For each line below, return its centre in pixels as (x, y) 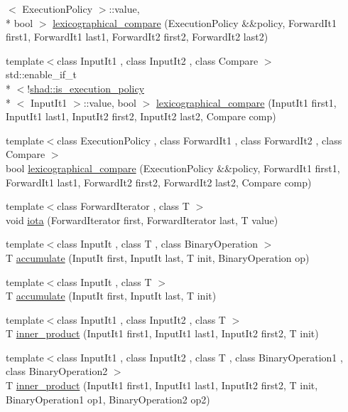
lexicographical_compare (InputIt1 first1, (246, 102)
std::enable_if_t (42, 74)
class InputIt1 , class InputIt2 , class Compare (158, 60)
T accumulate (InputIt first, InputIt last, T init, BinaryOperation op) (158, 257)
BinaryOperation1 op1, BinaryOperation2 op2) (108, 399)
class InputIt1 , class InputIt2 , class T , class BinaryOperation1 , (200, 357)
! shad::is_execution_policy (86, 88)
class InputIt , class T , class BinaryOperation (157, 244)
